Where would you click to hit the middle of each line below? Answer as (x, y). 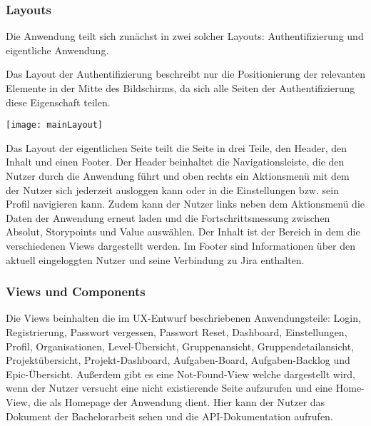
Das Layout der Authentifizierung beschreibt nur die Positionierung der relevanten (185, 74)
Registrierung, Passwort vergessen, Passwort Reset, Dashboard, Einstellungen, (177, 332)
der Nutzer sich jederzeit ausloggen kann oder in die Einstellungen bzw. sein (172, 189)
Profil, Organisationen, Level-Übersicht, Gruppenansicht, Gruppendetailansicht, (180, 346)
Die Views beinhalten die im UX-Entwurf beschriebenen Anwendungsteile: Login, (183, 318)
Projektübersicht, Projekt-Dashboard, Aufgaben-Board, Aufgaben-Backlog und (178, 360)
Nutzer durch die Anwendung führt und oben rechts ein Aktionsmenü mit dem (178, 176)
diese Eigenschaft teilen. (58, 102)
